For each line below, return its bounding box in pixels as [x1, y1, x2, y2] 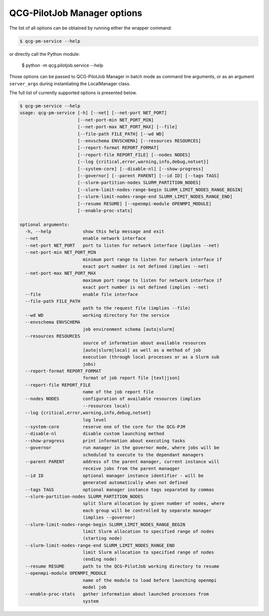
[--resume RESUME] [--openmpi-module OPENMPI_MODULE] [77, 201, 212, 206]
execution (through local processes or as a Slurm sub [82, 354, 220, 360]
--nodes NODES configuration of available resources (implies [25, 396, 201, 402]
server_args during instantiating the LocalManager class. [9, 80, 131, 87]
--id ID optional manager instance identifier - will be [25, 472, 204, 478]
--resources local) [82, 403, 131, 409]
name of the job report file [82, 389, 154, 395]
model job [82, 585, 107, 590]
